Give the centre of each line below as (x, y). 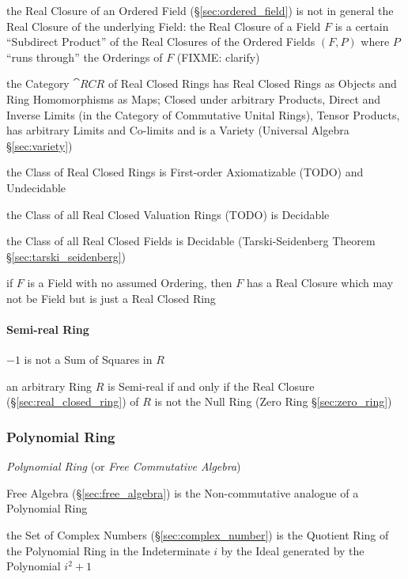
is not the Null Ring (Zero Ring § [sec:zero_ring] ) (273, 401)
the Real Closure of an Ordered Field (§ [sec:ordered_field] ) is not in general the (200, 10)
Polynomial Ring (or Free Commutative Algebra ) (124, 466)
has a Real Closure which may (320, 283)
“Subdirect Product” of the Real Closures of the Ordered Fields (161, 42)
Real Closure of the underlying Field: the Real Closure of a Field (164, 26)
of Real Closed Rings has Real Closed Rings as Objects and (252, 83)
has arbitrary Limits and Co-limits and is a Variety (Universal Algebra (178, 130)
